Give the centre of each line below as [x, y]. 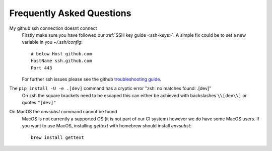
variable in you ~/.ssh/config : [52, 42]
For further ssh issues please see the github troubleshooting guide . [91, 79]
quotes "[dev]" [39, 103]
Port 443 [42, 68]
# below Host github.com [61, 54]
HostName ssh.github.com [61, 61]
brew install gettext [57, 137]
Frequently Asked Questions [70, 13]
